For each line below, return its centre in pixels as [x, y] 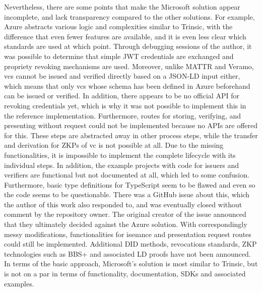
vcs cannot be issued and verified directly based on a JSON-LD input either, [122, 76]
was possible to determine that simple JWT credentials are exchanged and [119, 56]
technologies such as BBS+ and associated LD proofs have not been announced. [127, 253]
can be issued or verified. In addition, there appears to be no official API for [122, 96]
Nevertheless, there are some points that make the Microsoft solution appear [122, 7]
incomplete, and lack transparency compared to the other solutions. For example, [129, 16]
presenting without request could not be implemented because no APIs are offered [131, 125]
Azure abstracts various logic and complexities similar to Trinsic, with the [118, 26]
